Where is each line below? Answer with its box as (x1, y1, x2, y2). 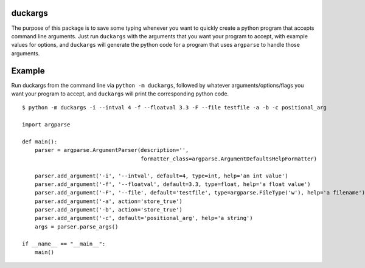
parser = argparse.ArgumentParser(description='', (34, 146, 189, 154)
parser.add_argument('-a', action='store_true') (34, 198, 182, 205)
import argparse (22, 122, 71, 128)
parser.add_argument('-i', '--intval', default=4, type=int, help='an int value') (34, 172, 288, 179)
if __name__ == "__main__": (22, 240, 106, 247)
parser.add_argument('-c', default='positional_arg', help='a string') (34, 215, 253, 222)
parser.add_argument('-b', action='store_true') (34, 207, 182, 213)
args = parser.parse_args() (34, 223, 119, 230)
